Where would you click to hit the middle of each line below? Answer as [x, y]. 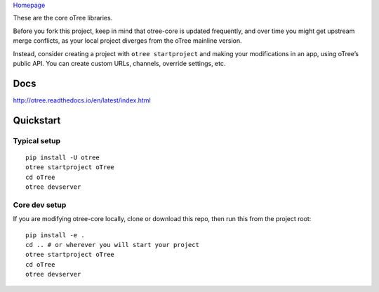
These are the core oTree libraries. [63, 18]
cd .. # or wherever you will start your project [113, 245]
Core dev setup [40, 205]
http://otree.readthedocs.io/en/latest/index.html [82, 100]
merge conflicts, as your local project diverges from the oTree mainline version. [127, 41]
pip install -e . [55, 235]
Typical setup [37, 140]
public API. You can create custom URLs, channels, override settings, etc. [119, 63]
